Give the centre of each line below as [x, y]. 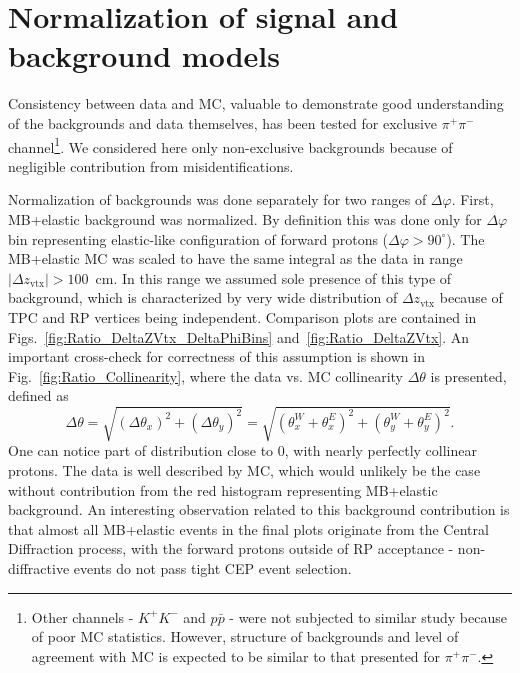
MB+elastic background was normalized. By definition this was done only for [245, 218]
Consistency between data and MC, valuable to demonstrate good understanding [256, 103]
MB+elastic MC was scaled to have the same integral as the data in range [235, 258]
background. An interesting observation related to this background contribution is [259, 509]
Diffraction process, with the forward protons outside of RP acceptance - [231, 548]
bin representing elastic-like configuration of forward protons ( [198, 238]
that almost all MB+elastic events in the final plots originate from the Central [248, 528]
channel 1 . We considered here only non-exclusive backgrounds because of [230, 145]
